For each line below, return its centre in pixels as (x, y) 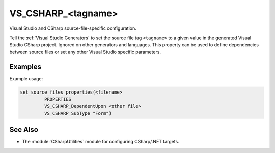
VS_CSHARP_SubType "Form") (78, 113)
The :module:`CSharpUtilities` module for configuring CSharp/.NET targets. (101, 142)
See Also (24, 130)
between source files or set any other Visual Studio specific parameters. (85, 52)
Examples (25, 66)
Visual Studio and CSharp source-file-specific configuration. (73, 28)
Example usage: (26, 78)
